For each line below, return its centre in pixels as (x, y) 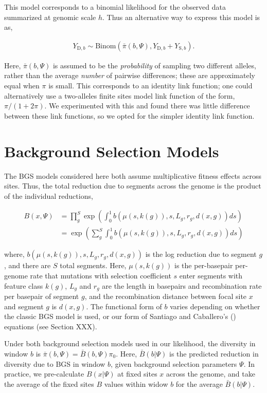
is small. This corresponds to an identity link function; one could (150, 85)
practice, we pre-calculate (44, 374)
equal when (22, 85)
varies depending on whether (215, 306)
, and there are (28, 265)
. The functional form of (124, 306)
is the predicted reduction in (214, 353)
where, (14, 254)
